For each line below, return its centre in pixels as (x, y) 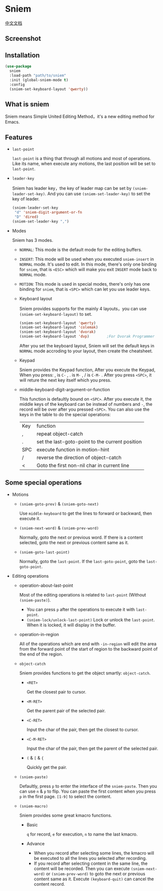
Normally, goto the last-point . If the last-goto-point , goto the (82, 561)
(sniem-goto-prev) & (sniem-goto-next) (59, 504)
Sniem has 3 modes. (33, 240)
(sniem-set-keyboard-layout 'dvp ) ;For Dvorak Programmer (87, 337)
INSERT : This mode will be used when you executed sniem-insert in (87, 259)
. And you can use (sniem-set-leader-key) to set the (98, 194)
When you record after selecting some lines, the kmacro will (94, 853)
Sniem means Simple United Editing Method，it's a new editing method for (80, 117)
